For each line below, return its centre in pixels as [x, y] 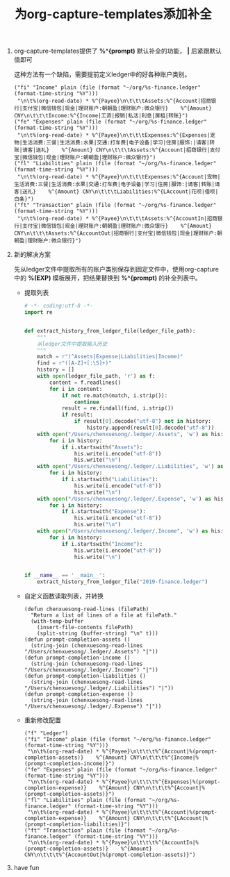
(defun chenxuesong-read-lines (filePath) [87, 609]
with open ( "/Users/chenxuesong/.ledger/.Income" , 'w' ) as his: [130, 531]
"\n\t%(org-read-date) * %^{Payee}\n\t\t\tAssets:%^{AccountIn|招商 [117, 219]
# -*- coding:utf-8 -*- [59, 306]
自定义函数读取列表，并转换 [64, 596]
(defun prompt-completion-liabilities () [85, 676]
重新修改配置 [42, 720]
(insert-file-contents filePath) [85, 628]
